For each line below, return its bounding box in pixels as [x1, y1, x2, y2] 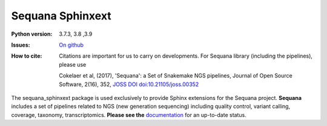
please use [59, 61, 87, 68]
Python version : [11, 30, 53, 38]
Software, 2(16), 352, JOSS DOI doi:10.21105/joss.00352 [59, 81, 199, 88]
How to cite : [11, 52, 42, 60]
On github [59, 41, 84, 48]
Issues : [11, 41, 30, 48]
